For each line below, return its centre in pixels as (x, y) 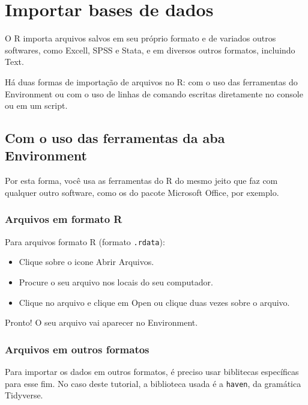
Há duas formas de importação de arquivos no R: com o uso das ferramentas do (151, 81)
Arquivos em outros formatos (77, 349)
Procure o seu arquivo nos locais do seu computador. (116, 282)
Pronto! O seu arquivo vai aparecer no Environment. (101, 322)
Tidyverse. (24, 395)
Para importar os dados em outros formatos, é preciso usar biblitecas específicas (152, 371)
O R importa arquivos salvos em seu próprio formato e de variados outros (140, 38)
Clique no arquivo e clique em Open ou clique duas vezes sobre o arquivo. (154, 302)
